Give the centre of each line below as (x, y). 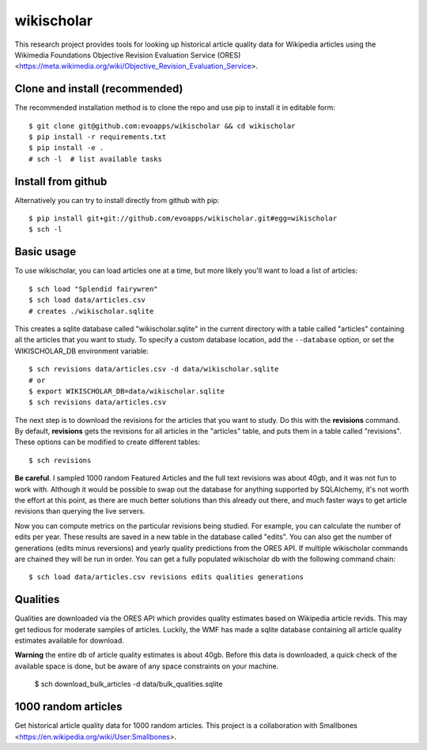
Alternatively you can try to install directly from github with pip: (117, 200)
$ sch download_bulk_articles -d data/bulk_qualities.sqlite (128, 684)
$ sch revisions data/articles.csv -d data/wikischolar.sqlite (154, 369)
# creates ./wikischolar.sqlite (91, 311)
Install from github (61, 181)
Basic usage (45, 252)
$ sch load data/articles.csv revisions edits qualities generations (166, 577)
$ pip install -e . (66, 148)
